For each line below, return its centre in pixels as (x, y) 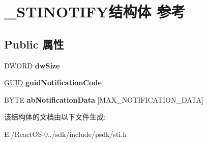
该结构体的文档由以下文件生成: (55, 117)
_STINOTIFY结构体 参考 (95, 11)
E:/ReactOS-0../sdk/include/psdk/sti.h (65, 134)
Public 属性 (34, 44)
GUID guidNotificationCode (53, 82)
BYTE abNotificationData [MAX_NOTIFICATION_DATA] (104, 99)
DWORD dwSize (32, 65)
